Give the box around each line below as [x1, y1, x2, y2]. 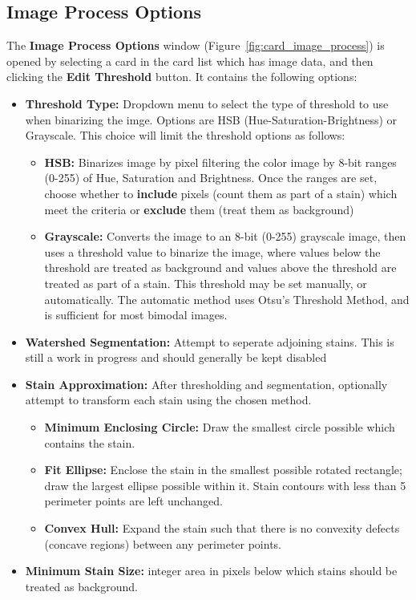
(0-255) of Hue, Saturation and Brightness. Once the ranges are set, [44, 169, 378, 186]
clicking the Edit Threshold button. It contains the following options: [6, 68, 357, 85]
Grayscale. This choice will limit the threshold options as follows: [25, 127, 345, 144]
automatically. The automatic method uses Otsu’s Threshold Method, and [44, 290, 410, 307]
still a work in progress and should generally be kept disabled [25, 349, 327, 366]
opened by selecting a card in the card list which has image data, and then [6, 52, 374, 69]
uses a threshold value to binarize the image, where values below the [44, 243, 381, 260]
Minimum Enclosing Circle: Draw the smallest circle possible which [44, 419, 395, 436]
